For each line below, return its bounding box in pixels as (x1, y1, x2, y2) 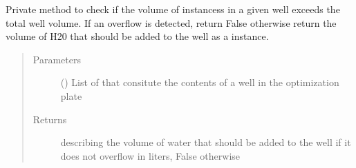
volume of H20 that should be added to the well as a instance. (6, 29, 269, 43)
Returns (32, 112, 67, 126)
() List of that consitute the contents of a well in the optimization (60, 75, 339, 90)
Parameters (32, 52, 81, 66)
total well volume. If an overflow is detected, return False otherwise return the (6, 15, 337, 30)
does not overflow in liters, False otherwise (60, 148, 241, 162)
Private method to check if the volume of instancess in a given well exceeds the (6, 2, 340, 16)
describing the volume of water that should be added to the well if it (60, 135, 351, 149)
